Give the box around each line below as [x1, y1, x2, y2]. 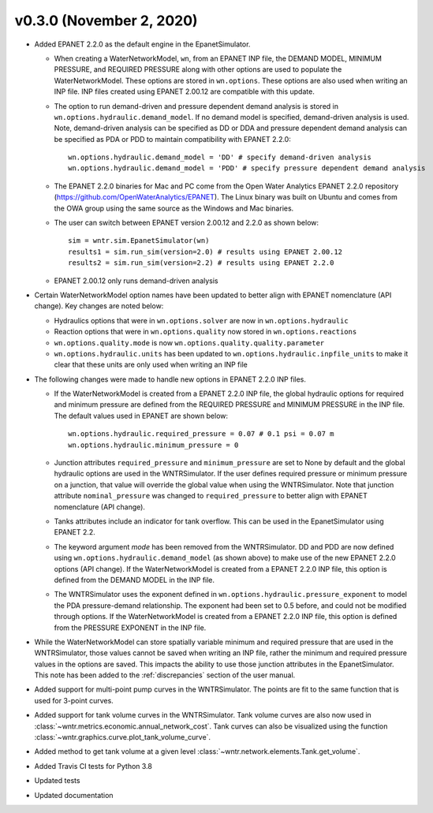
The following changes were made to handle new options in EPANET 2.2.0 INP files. [34, 375, 307, 384]
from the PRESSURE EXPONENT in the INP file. [54, 623, 207, 632]
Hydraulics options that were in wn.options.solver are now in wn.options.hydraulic [54, 315, 349, 325]
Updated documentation [34, 790, 114, 800]
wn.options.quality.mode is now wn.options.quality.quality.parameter [54, 338, 325, 347]
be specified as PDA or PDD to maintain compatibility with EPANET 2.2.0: [54, 134, 291, 144]
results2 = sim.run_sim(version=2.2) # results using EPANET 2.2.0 [68, 259, 334, 267]
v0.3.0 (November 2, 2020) [14, 12, 198, 29]
